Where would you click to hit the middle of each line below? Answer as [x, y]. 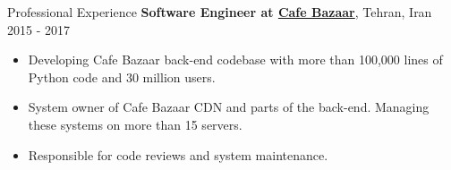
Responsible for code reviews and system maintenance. [178, 154]
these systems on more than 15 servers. [135, 124]
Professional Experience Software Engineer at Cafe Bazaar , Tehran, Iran [220, 12]
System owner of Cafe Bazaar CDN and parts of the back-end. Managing [229, 107]
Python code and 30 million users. [122, 76]
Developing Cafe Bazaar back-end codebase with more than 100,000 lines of [235, 59]
